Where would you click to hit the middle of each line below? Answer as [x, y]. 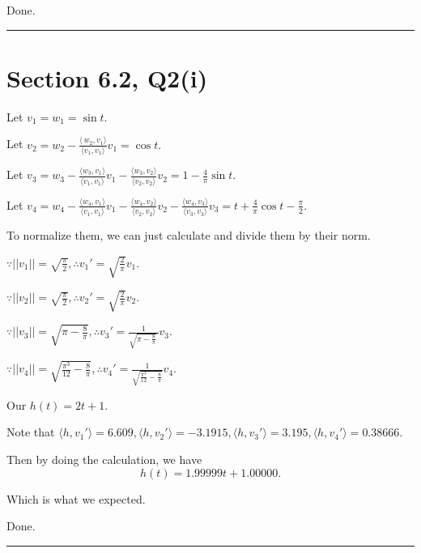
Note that [31, 432]
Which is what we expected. [76, 498]
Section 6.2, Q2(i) [107, 77]
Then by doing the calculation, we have [104, 459]
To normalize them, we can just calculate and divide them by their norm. [189, 235]
